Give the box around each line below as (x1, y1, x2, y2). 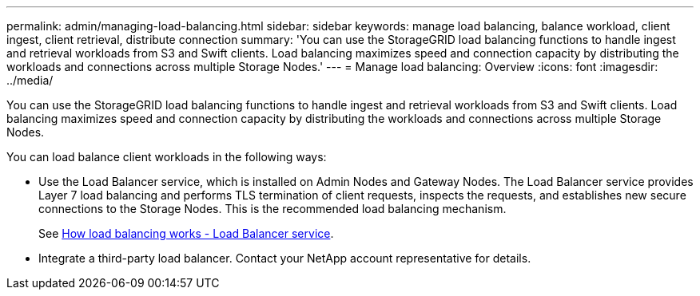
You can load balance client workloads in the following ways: (6, 150, 327, 164)
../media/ (6, 73, 54, 87)
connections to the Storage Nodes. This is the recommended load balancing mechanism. (38, 202, 507, 215)
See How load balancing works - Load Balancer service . (38, 227, 334, 240)
